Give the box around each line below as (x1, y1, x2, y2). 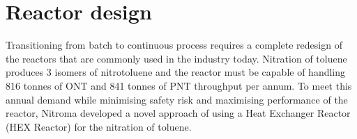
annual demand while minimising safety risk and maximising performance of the (6, 92, 348, 106)
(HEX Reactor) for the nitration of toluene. (6, 119, 192, 133)
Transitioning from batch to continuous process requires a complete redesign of (6, 38, 342, 52)
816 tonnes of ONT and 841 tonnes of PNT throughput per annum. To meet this (6, 78, 352, 92)
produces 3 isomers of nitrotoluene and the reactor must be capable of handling (6, 65, 346, 79)
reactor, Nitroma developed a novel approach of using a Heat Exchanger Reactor (6, 106, 351, 120)
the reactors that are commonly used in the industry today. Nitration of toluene (6, 51, 347, 65)
